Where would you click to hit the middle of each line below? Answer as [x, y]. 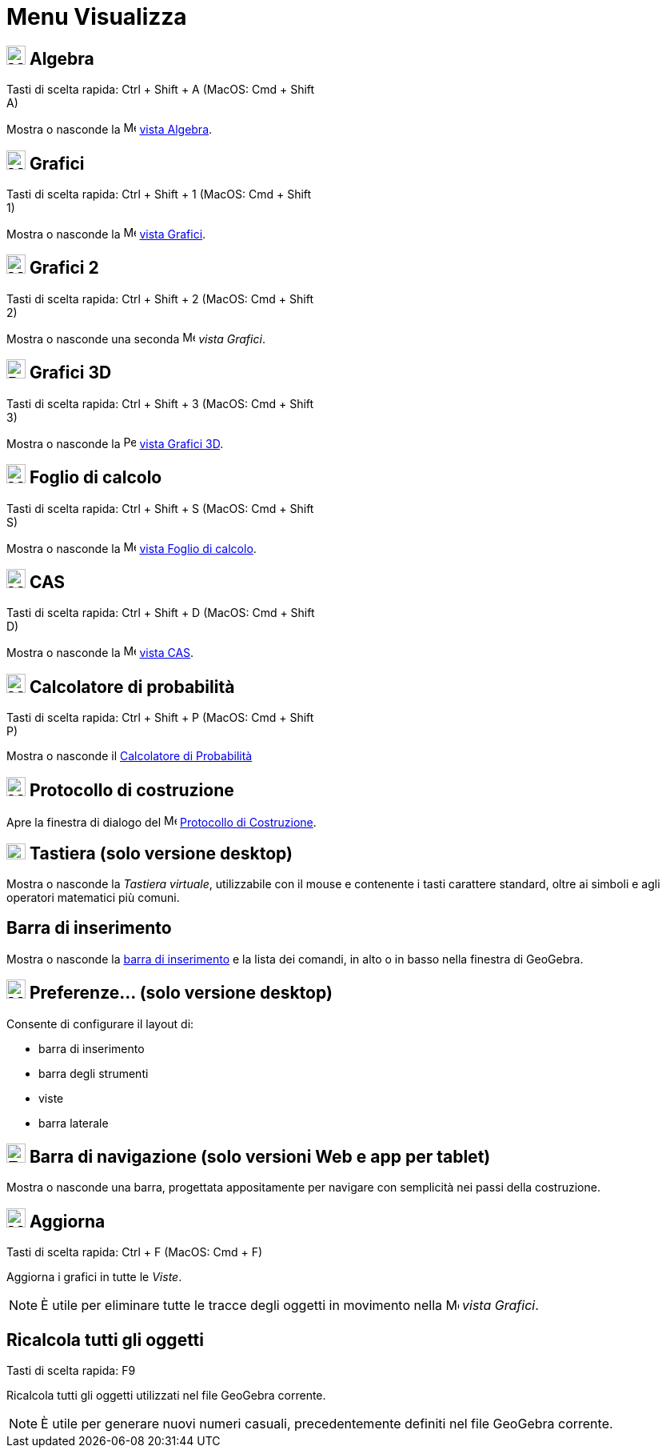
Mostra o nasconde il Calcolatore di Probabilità [130, 756]
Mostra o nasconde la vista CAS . [100, 653]
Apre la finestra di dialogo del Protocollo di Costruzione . [162, 823]
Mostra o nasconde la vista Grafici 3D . [115, 443]
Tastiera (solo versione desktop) [161, 853]
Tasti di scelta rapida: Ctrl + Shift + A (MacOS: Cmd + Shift [161, 90]
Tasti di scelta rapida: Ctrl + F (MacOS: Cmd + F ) [135, 1252]
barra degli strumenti [94, 1073]
